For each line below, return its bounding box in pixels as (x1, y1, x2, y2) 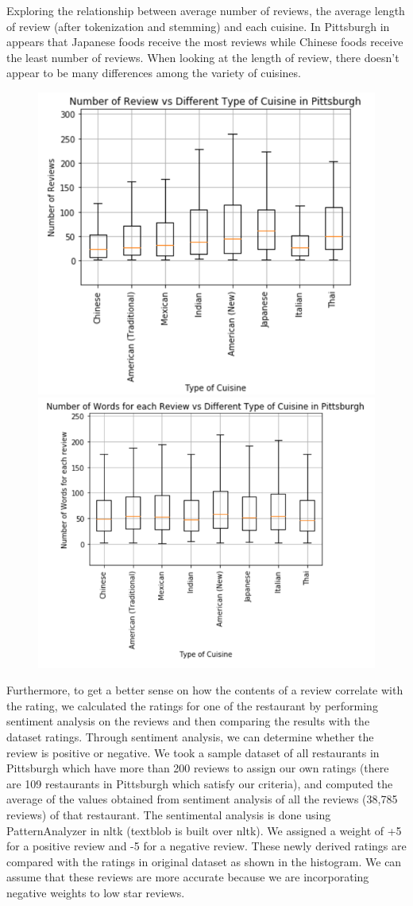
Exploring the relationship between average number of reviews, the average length (6, 2, 405, 18)
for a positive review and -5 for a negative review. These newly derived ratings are (6, 838, 407, 854)
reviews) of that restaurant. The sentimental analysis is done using (6, 806, 331, 822)
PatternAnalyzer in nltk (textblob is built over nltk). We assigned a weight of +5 (6, 822, 402, 838)
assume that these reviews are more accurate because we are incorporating (6, 869, 369, 885)
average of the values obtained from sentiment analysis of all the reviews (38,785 (6, 791, 398, 807)
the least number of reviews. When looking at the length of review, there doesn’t (6, 49, 399, 65)
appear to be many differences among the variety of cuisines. (6, 64, 301, 81)
